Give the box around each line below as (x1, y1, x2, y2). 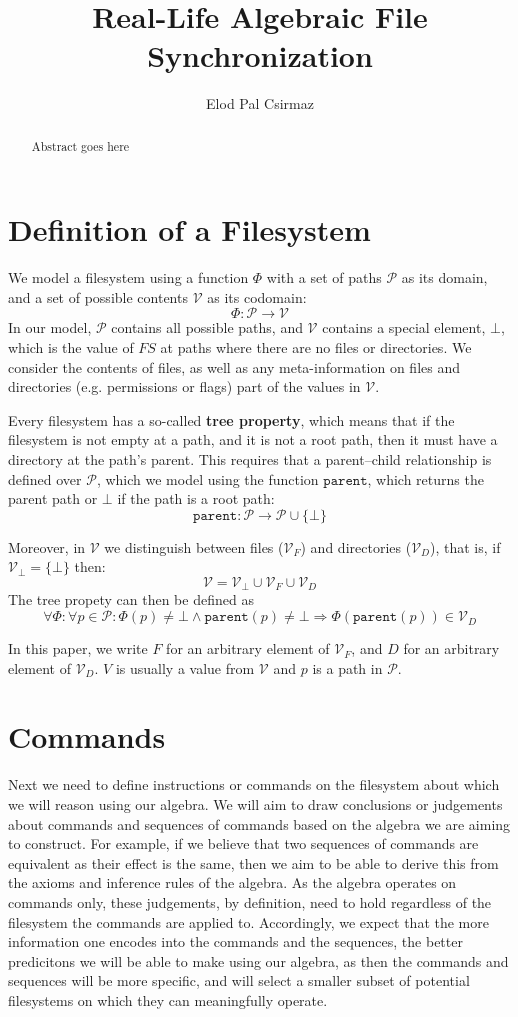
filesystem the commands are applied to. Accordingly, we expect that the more (8, 911, 489, 932)
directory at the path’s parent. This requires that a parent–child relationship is (8, 449, 492, 470)
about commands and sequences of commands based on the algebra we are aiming (8, 813, 511, 834)
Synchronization (147, 35, 373, 76)
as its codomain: (207, 286, 307, 307)
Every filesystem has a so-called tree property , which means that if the (8, 409, 455, 430)
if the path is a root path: (117, 488, 275, 509)
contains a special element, (322, 317, 486, 338)
